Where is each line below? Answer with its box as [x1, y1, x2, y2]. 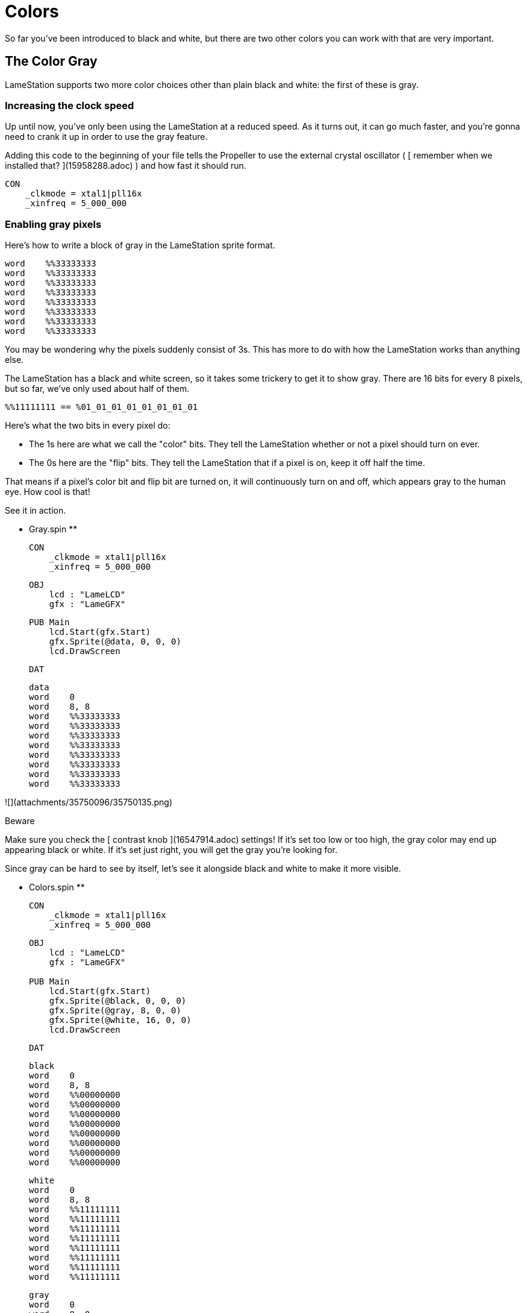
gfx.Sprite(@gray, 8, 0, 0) [49, 1006, 181, 1016]
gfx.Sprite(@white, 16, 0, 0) [49, 1015, 192, 1025]
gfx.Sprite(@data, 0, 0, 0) [49, 637, 181, 647]
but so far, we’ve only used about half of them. [5, 383, 190, 394]
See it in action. [5, 505, 66, 516]
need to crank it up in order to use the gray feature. [5, 131, 208, 142]
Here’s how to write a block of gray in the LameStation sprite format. [5, 240, 275, 251]
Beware [5, 816, 35, 827]
